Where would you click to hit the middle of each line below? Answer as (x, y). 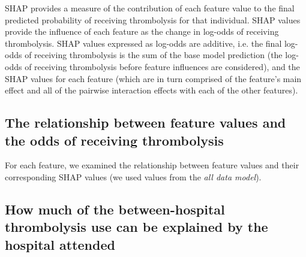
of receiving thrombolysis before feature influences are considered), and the (162, 66)
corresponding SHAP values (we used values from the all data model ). (133, 176)
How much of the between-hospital (115, 209)
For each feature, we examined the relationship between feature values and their (152, 165)
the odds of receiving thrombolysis (114, 140)
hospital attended (60, 244)
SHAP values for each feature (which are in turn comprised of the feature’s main (153, 78)
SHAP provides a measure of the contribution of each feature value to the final (150, 8)
